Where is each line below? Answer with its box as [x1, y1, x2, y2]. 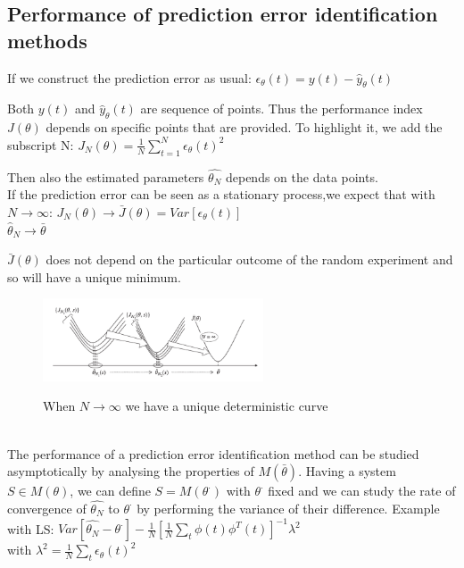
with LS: [7, 519, 54, 538]
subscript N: [7, 135, 74, 154]
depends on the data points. [225, 167, 378, 186]
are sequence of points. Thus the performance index [140, 99, 423, 118]
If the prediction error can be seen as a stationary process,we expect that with [7, 185, 435, 204]
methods [7, 26, 87, 54]
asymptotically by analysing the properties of [7, 462, 254, 480]
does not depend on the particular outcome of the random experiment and [46, 250, 453, 269]
